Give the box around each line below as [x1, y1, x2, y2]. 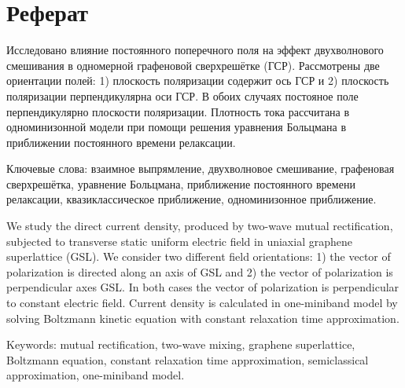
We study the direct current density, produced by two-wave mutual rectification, [6, 218, 393, 234]
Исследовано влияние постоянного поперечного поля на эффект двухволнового [6, 42, 384, 58]
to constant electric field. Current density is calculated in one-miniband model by [6, 295, 398, 311]
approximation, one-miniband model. [6, 367, 185, 383]
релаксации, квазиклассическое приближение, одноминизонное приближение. [6, 191, 377, 207]
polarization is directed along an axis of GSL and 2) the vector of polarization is [6, 263, 393, 280]
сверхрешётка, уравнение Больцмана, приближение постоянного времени [6, 175, 355, 192]
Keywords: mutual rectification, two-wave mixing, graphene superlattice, [6, 336, 355, 353]
